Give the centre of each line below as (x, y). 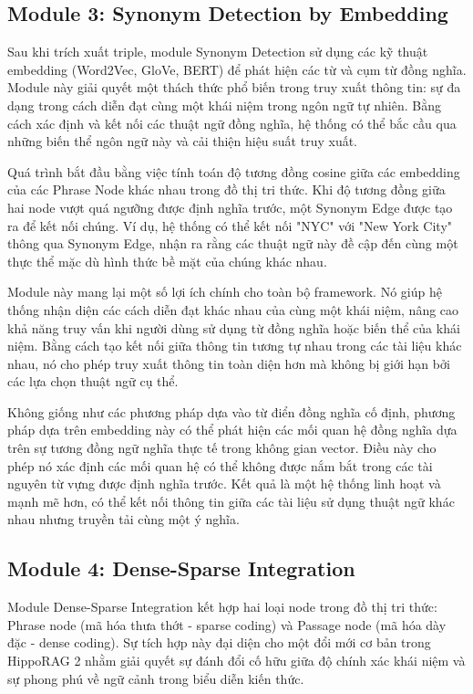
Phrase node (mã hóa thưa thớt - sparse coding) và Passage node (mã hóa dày (227, 624)
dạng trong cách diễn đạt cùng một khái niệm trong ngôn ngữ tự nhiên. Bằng (224, 105)
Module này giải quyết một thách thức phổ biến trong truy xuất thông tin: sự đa (234, 87)
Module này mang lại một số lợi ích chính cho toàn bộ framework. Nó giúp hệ (225, 292)
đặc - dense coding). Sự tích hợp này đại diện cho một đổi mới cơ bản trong (219, 642)
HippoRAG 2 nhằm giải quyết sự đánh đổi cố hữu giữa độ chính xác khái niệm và (236, 661)
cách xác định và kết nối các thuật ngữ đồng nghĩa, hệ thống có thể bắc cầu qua (232, 123)
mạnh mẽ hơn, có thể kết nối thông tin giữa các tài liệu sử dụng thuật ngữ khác (231, 501)
